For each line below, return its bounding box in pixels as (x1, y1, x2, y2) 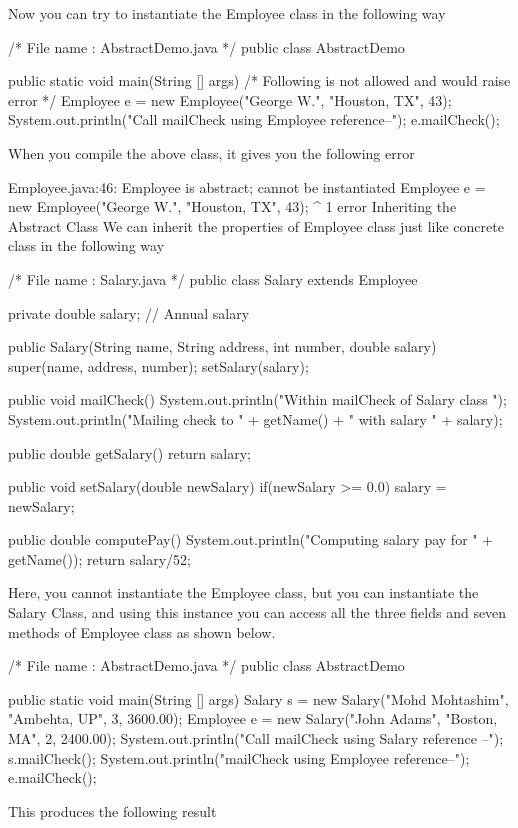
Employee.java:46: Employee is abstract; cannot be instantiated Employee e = (8, 176, 486, 197)
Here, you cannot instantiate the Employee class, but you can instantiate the (8, 582, 479, 603)
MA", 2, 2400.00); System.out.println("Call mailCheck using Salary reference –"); (8, 728, 504, 749)
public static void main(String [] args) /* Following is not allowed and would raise (8, 70, 511, 91)
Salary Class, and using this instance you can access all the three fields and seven (8, 602, 507, 623)
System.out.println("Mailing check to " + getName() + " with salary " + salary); (8, 408, 503, 429)
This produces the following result (8, 800, 217, 821)
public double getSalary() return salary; (8, 442, 251, 463)
